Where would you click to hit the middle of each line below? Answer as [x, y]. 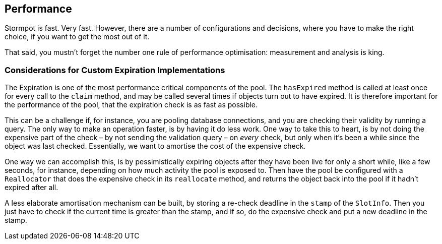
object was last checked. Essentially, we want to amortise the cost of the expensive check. [155, 146]
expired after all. [31, 188]
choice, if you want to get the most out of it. [77, 37]
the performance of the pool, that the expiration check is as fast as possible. [131, 105]
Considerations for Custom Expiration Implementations [115, 70]
